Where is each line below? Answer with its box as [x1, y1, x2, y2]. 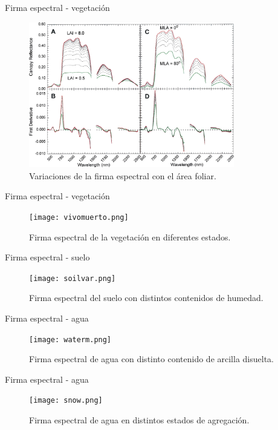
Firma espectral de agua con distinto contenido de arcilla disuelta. [29, 352, 274, 365]
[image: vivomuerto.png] [29, 213, 129, 222]
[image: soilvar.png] [29, 274, 116, 283]
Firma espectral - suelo [5, 251, 90, 263]
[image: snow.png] [29, 396, 103, 405]
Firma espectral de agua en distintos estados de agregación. [29, 414, 250, 426]
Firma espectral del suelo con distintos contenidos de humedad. [29, 291, 263, 304]
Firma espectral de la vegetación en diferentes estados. [29, 230, 231, 243]
